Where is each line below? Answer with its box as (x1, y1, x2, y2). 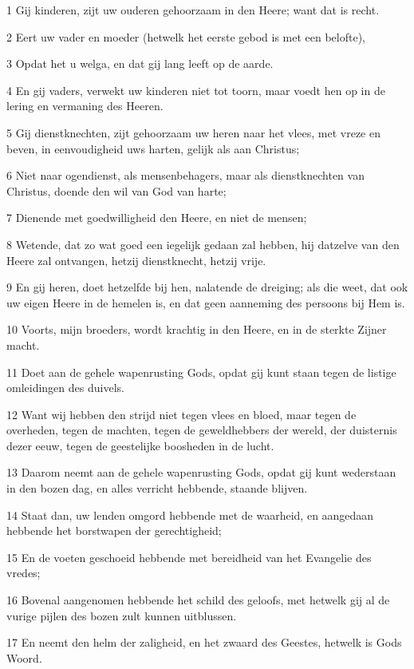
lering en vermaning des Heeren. (6, 97, 164, 114)
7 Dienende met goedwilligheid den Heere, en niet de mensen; (6, 209, 307, 226)
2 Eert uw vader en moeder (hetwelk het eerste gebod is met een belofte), (6, 28, 365, 45)
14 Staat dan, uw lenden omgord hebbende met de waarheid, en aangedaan (6, 506, 374, 523)
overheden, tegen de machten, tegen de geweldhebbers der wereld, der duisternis (6, 422, 397, 438)
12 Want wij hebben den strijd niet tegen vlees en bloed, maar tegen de (6, 406, 357, 422)
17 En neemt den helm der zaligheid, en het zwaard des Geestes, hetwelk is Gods (6, 634, 402, 651)
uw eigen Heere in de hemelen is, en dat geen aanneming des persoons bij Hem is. (6, 294, 405, 311)
